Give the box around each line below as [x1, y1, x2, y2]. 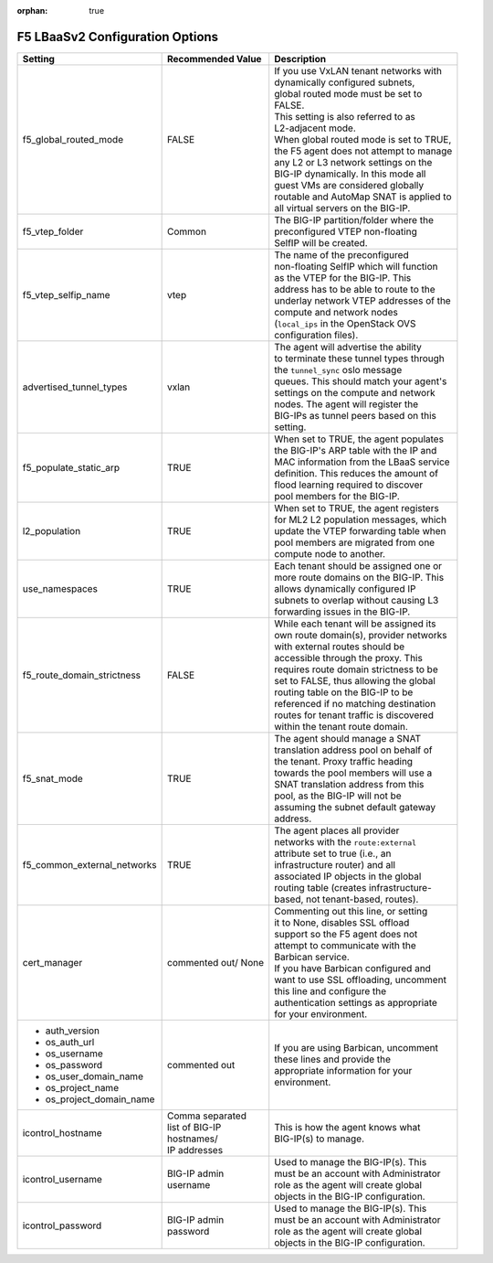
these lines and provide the [274, 1053, 392, 1065]
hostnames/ [167, 1132, 218, 1145]
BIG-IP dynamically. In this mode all [274, 167, 426, 180]
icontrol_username [22, 1172, 102, 1185]
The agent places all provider [274, 824, 400, 837]
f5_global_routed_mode [22, 133, 123, 145]
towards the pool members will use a [274, 766, 433, 779]
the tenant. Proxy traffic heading [274, 755, 414, 767]
